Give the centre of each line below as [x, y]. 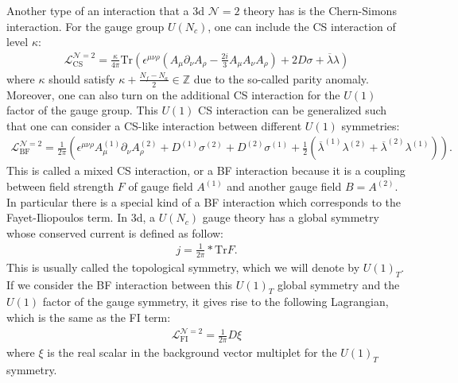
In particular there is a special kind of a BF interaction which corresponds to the [204, 201]
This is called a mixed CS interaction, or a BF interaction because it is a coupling [206, 170]
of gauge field [161, 186]
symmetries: [371, 125]
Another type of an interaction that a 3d [105, 10]
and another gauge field [284, 186]
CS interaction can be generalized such [293, 110]
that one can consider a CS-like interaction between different [154, 125]
